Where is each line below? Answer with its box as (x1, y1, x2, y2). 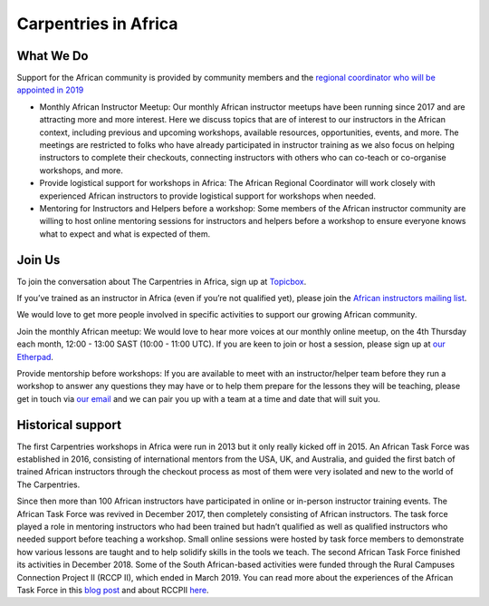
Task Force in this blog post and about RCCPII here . (16, 584, 209, 595)
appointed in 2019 (16, 84, 84, 95)
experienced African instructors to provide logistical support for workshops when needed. (39, 191, 376, 201)
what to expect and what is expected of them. (39, 228, 211, 239)
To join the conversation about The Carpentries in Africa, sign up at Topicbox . (16, 276, 307, 287)
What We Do (16, 48, 89, 64)
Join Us (16, 252, 61, 268)
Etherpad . (16, 351, 54, 362)
